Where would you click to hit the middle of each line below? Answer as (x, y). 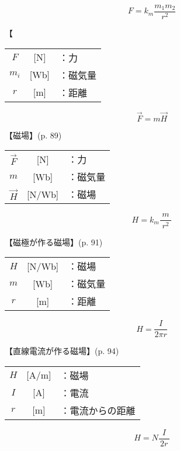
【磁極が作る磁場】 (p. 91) (54, 242)
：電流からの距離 (98, 410)
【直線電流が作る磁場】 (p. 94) (62, 351)
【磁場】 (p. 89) (33, 135)
